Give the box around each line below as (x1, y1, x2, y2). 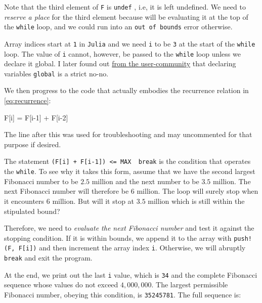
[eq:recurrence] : (4, 95, 51, 106)
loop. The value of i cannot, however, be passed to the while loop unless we (4, 48, 241, 59)
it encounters (4, 195, 45, 206)
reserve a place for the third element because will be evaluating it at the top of (4, 11, 248, 22)
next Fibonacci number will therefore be (4, 186, 129, 196)
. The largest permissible (151, 279, 228, 290)
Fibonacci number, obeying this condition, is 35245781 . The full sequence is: (4, 289, 241, 299)
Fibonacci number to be (4, 176, 78, 186)
